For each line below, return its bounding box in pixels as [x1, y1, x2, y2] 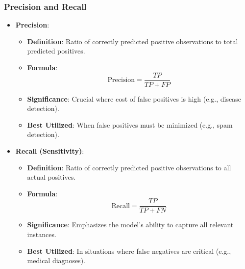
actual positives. [27, 172, 76, 182]
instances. [27, 229, 56, 240]
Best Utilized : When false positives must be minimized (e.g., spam [27, 119, 233, 130]
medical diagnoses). [27, 255, 85, 266]
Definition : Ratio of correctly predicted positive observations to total [27, 36, 238, 46]
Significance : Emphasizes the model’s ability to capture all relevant [27, 219, 234, 230]
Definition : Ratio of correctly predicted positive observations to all [27, 162, 231, 172]
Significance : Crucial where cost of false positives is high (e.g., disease [27, 93, 241, 104]
